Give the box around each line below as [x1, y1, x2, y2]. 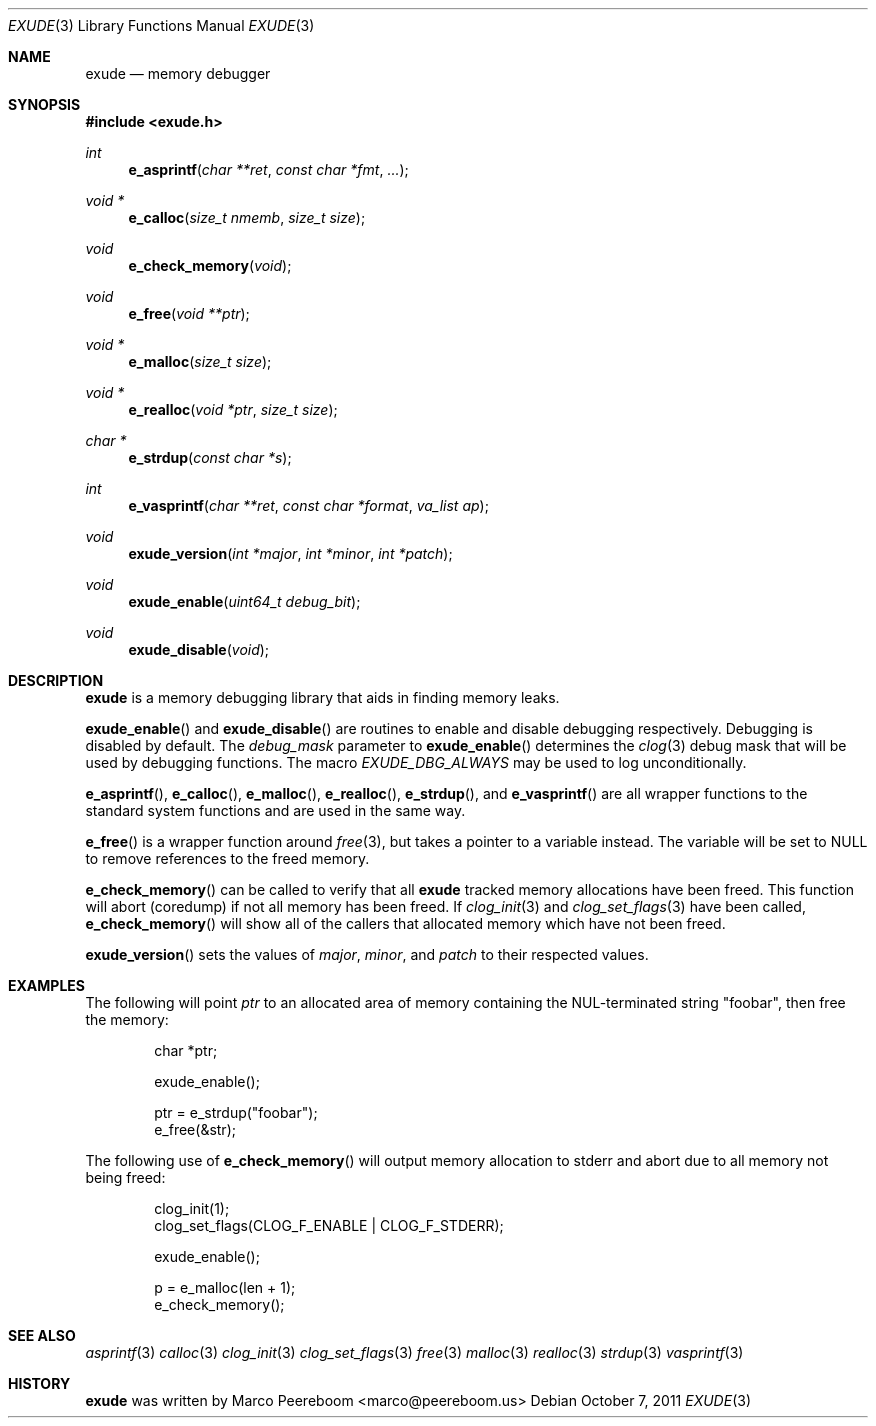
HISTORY [8, 1375, 71, 1392]
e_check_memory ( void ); [128, 257, 292, 274]
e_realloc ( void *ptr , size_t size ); [128, 401, 338, 418]
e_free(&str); [154, 1121, 236, 1138]
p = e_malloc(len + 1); [154, 1279, 296, 1296]
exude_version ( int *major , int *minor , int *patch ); [128, 545, 453, 562]
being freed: [85, 1169, 166, 1186]
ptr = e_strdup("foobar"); [154, 1104, 318, 1121]
